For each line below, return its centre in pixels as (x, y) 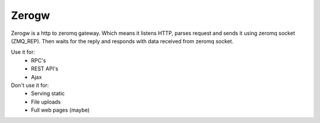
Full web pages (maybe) (60, 110)
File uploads (46, 102)
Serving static (48, 93)
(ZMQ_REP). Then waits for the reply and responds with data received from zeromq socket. (122, 41)
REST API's (45, 69)
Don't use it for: (30, 85)
